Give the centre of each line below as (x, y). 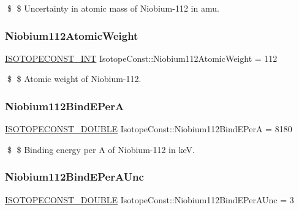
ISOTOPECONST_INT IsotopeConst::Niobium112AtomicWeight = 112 (141, 58)
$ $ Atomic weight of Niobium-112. (74, 79)
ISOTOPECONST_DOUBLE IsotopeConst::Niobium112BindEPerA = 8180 (149, 129)
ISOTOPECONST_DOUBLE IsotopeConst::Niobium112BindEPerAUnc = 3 (149, 199)
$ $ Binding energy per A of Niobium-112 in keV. (101, 149)
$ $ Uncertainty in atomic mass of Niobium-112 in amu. (113, 8)
